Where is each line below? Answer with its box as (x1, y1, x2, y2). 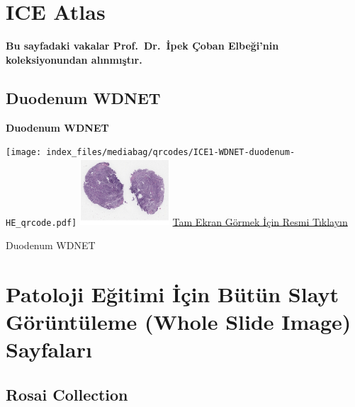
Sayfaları (6, 335, 92, 364)
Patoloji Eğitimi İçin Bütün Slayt (6, 279, 339, 308)
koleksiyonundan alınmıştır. (6, 52, 142, 67)
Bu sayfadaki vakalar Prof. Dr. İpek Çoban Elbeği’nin (6, 38, 279, 53)
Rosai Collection (6, 383, 128, 405)
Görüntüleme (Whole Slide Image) (6, 306, 351, 336)
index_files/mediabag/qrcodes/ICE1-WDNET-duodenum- (46, 147, 295, 158)
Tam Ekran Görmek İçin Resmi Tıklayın (172, 214, 348, 229)
